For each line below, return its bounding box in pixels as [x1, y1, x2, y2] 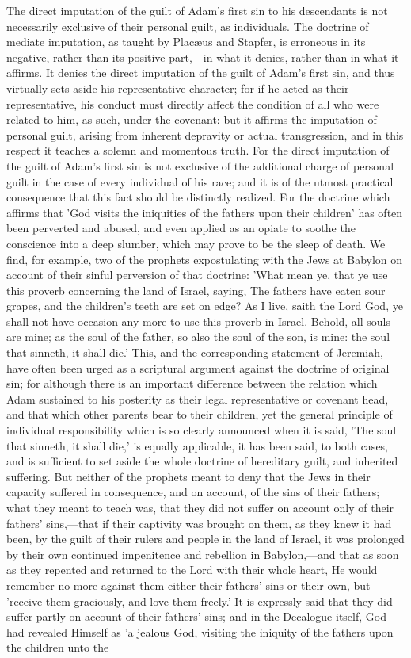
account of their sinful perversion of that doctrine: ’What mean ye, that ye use [6, 266, 388, 283]
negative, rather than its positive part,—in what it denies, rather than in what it [6, 48, 399, 65]
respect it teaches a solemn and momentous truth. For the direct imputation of [6, 142, 390, 159]
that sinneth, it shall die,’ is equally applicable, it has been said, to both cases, [6, 437, 389, 453]
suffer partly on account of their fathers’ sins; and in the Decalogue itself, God [6, 608, 386, 625]
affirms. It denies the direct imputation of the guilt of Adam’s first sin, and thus [6, 64, 395, 81]
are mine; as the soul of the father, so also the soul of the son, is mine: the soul [6, 328, 390, 345]
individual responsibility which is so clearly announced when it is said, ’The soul [6, 422, 397, 438]
